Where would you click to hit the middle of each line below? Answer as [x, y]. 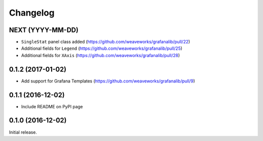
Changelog [32, 13]
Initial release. [23, 132]
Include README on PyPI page [52, 106]
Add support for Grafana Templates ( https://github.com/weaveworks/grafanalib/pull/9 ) [108, 81]
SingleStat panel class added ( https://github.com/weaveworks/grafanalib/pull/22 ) [106, 42]
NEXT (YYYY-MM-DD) [44, 30]
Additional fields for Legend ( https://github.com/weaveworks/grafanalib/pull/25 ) [102, 48]
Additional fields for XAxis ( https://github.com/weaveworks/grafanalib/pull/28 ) [101, 55]
